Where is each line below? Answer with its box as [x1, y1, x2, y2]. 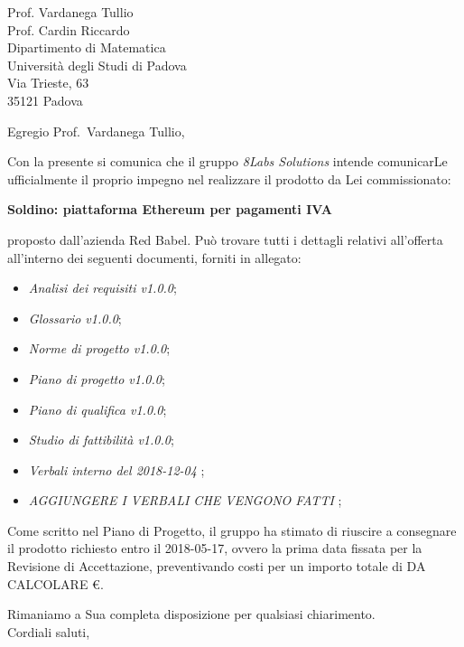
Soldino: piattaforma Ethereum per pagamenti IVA [7, 200, 332, 219]
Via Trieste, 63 [7, 73, 89, 92]
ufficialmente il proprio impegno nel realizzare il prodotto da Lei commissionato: [7, 169, 451, 188]
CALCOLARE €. [7, 574, 104, 593]
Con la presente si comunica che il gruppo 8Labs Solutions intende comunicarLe [7, 152, 448, 171]
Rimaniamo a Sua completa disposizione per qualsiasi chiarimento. [7, 605, 376, 624]
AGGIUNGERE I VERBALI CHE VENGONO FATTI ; [28, 491, 342, 510]
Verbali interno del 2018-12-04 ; [28, 460, 205, 479]
